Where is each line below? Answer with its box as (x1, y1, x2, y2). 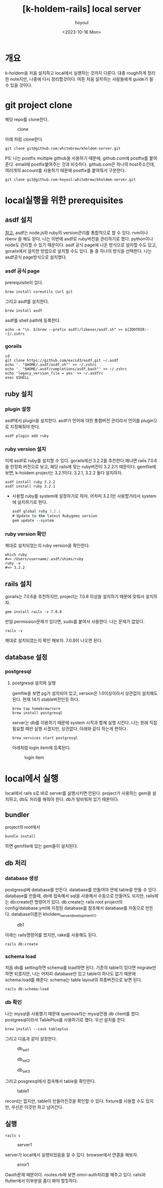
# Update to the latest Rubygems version (12, 514, 97, 518)
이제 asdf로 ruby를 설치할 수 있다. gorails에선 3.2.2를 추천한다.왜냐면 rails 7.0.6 (5, 458, 157, 464)
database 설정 (5, 653, 48, 662)
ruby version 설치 (5, 446, 46, 453)
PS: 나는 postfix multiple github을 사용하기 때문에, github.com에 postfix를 (5, 155, 148, 161)
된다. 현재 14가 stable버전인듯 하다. (12, 696, 80, 702)
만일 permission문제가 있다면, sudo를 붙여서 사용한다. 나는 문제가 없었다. (5, 618, 145, 624)
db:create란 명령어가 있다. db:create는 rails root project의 (10, 899, 123, 905)
